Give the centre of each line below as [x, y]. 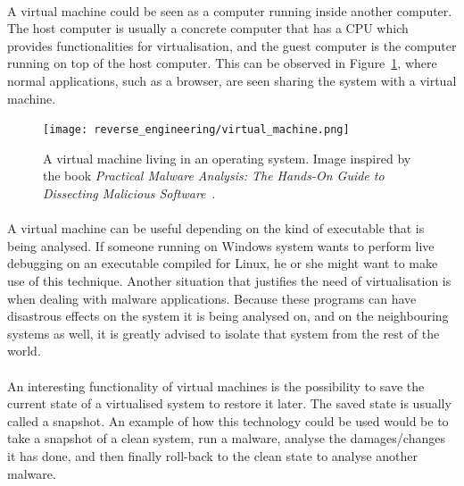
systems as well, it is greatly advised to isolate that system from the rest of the [224, 333]
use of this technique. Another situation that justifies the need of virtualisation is [229, 280]
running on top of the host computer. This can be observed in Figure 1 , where [222, 63]
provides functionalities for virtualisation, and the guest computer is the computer [232, 45]
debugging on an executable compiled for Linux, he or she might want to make [223, 263]
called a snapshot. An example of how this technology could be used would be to [228, 420]
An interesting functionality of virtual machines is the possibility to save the [216, 385]
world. [24, 351]
